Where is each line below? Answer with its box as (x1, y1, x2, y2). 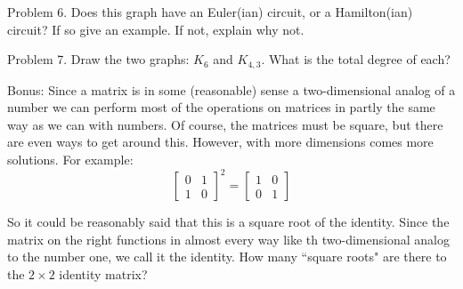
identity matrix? (59, 264, 148, 283)
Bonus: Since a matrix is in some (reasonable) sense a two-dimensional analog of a (7, 80, 456, 99)
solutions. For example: (7, 150, 134, 169)
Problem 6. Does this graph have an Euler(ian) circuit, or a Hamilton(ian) (7, 3, 413, 20)
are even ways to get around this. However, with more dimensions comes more (7, 132, 434, 151)
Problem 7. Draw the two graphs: (7, 50, 190, 68)
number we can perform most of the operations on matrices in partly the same (7, 98, 435, 116)
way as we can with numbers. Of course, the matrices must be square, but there (7, 115, 443, 133)
